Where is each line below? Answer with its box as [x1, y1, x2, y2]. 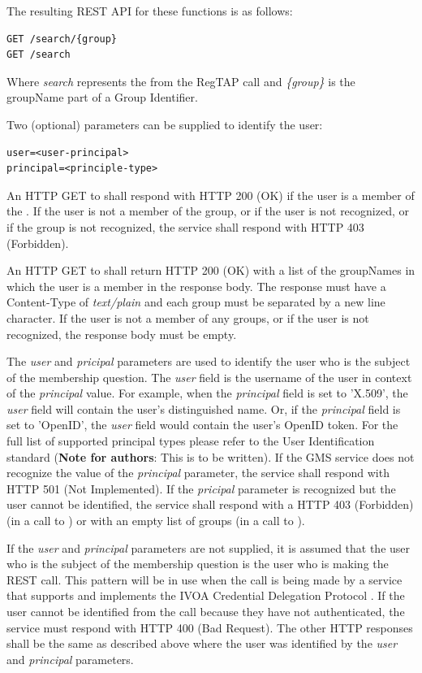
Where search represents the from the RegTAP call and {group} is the [6, 72, 355, 89]
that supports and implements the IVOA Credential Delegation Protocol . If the [6, 587, 405, 604]
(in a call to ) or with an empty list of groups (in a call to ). [6, 512, 305, 529]
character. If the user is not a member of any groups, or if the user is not [6, 309, 369, 326]
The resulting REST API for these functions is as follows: [6, 2, 293, 19]
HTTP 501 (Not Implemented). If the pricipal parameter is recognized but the [6, 480, 396, 497]
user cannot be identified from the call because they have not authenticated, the [6, 603, 405, 619]
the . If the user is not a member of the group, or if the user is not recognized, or [6, 202, 409, 219]
